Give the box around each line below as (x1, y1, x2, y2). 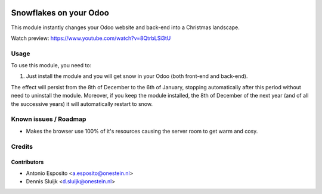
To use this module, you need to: (11, 62, 92, 69)
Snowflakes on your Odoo (11, 8, 110, 18)
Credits (11, 142, 33, 151)
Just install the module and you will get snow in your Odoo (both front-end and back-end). (26, 73, 248, 80)
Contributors (11, 158, 44, 166)
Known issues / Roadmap (11, 115, 86, 123)
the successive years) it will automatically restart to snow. (11, 100, 153, 107)
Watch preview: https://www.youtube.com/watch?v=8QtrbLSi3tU (11, 35, 171, 42)
